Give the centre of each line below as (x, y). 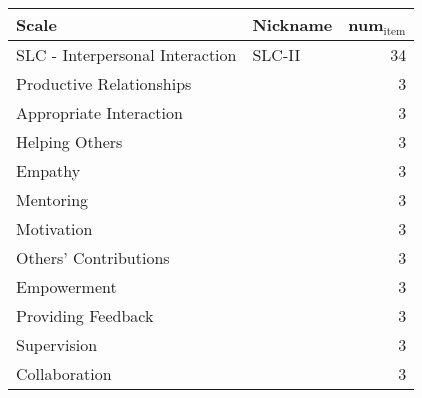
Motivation (54, 228)
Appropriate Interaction (99, 112)
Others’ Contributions (93, 257)
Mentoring (52, 199)
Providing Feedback (85, 315)
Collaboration (64, 373)
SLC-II (276, 54)
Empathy (48, 170)
